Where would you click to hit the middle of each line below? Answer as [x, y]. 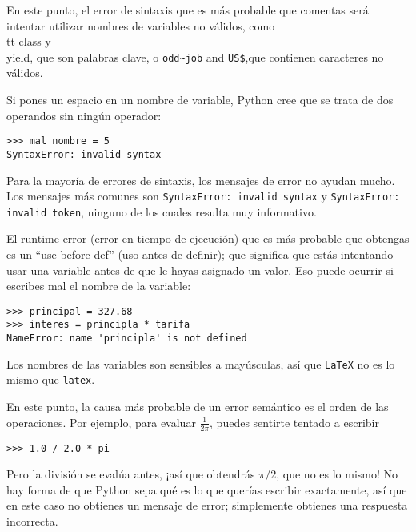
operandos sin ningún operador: [84, 115]
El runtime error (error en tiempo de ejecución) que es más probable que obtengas [208, 238]
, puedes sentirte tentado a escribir [294, 422]
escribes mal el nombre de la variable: [99, 286]
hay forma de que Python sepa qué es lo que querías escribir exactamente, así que [207, 489]
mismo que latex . [51, 379]
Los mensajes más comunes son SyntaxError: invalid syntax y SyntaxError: [203, 196]
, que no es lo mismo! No [337, 474]
